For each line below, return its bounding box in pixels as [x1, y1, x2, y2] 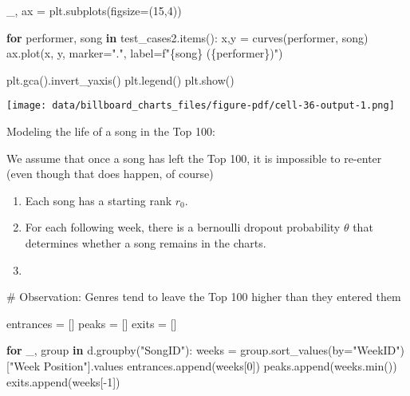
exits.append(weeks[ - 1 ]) [6, 373, 120, 390]
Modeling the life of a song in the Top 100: [6, 123, 215, 140]
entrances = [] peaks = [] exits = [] [6, 315, 177, 331]
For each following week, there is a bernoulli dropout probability [25, 219, 341, 236]
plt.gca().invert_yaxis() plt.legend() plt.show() [6, 71, 235, 88]
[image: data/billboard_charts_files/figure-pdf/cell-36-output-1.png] [6, 100, 395, 112]
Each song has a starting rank [25, 192, 172, 208]
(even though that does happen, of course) [6, 165, 214, 182]
